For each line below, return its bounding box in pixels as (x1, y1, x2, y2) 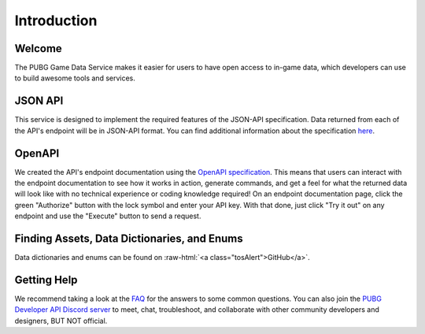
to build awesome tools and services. (14, 73, 135, 83)
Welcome (14, 42, 62, 55)
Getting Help (14, 273, 78, 287)
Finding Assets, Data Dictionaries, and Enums (14, 232, 243, 246)
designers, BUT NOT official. (14, 316, 108, 325)
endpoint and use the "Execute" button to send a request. (14, 211, 201, 221)
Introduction (14, 12, 98, 29)
